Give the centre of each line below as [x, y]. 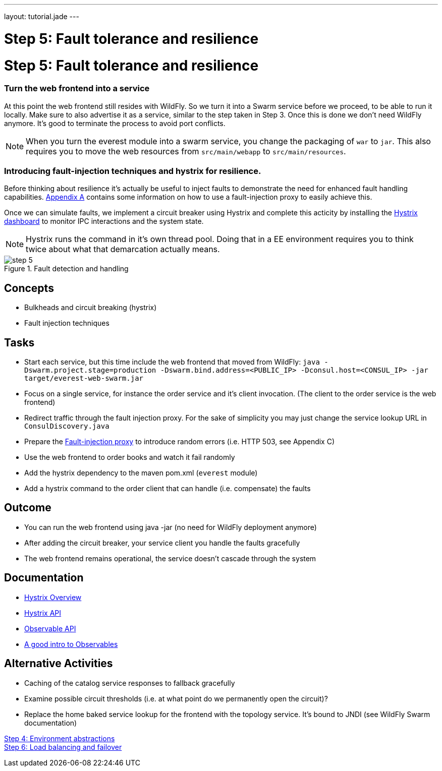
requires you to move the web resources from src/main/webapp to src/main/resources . [186, 151]
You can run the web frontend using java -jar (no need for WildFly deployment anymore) [171, 527]
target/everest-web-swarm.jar [84, 378]
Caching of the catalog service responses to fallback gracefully [130, 683]
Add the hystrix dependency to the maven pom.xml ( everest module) [141, 473]
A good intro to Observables [71, 644]
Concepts [29, 288]
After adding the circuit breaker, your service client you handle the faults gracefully [162, 543]
